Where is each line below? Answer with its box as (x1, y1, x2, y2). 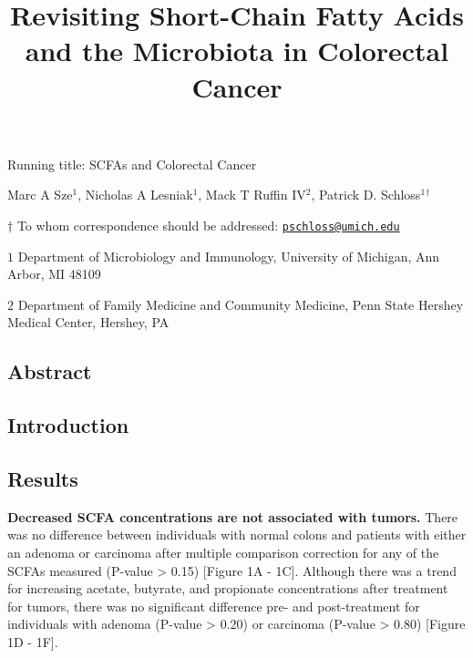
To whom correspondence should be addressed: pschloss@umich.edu (16, 215, 400, 234)
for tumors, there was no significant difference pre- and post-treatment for (7, 596, 420, 615)
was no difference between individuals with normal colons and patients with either (7, 525, 467, 544)
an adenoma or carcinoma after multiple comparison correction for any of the (7, 542, 439, 561)
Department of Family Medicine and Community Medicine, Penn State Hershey (17, 294, 464, 314)
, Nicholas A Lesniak (77, 185, 193, 204)
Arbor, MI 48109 (7, 264, 101, 283)
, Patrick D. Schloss (311, 185, 421, 204)
